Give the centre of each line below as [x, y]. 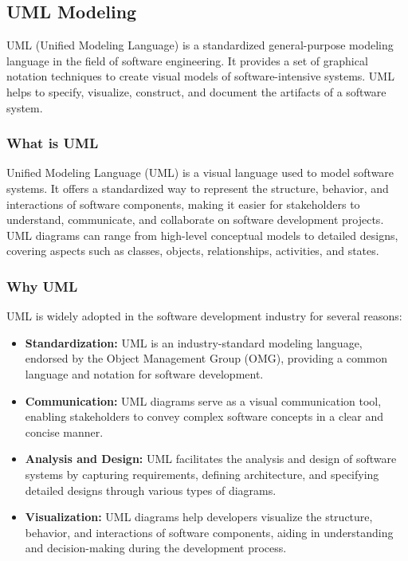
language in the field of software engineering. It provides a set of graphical [187, 60]
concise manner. [64, 432]
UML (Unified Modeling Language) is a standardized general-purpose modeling [200, 45]
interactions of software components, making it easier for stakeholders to [183, 204]
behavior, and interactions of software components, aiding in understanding [209, 532]
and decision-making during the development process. [156, 548]
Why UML [42, 286]
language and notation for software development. [144, 373]
